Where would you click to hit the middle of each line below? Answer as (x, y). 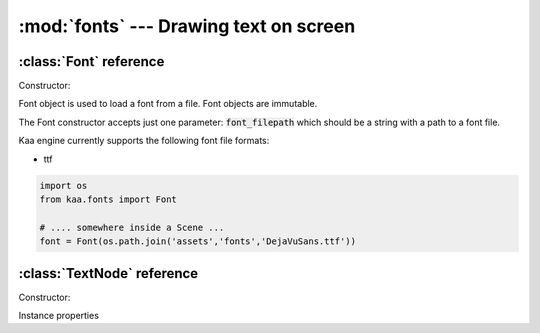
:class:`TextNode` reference (108, 273)
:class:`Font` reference (91, 61)
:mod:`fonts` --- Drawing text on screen (187, 26)
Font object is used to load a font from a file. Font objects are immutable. (168, 104)
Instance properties (59, 316)
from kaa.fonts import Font (108, 199)
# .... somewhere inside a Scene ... (132, 227)
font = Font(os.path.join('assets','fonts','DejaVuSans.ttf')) (198, 241)
